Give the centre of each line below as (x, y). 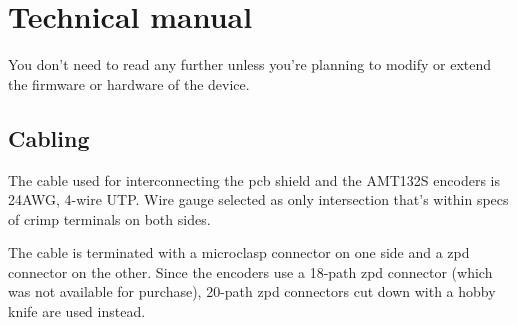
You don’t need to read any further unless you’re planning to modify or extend (250, 64)
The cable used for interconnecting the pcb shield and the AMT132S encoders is (254, 179)
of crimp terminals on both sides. (109, 218)
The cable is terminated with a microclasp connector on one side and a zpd (239, 252)
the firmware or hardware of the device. (129, 83)
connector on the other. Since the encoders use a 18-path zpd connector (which (250, 271)
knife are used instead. (77, 311)
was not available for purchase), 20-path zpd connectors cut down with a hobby (252, 291)
